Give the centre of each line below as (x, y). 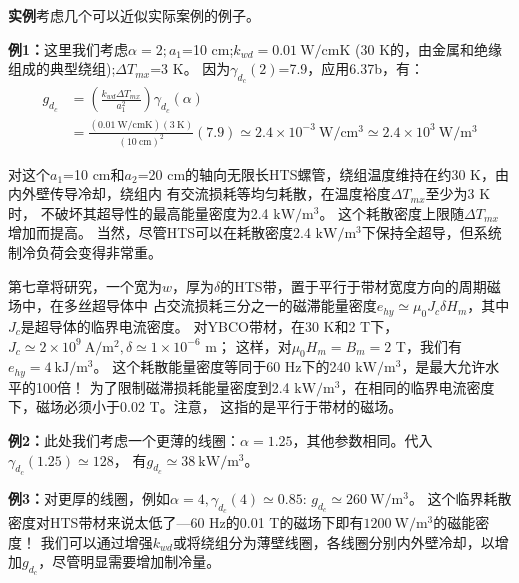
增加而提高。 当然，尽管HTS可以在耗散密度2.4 (159, 232)
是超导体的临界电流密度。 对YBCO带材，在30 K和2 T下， (209, 326)
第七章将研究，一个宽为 (85, 285)
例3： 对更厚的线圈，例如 (89, 497)
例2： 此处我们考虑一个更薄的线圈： (124, 440)
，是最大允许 (443, 366)
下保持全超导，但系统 (431, 232)
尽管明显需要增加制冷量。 (136, 561)
